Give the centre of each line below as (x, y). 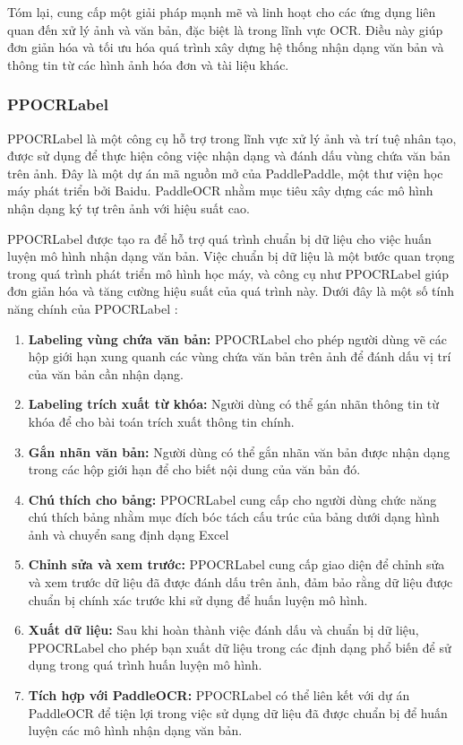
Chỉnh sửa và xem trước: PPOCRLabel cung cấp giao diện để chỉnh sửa (236, 564)
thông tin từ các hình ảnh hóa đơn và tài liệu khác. (148, 64)
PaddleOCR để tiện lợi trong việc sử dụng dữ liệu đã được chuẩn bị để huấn (238, 712)
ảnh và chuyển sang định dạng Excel (129, 534)
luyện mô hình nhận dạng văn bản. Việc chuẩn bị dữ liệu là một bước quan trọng (231, 256)
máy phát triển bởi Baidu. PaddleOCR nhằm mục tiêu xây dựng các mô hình (220, 191)
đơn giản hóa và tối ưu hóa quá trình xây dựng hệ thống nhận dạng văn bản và (226, 47)
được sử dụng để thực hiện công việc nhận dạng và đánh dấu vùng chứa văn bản (229, 156)
